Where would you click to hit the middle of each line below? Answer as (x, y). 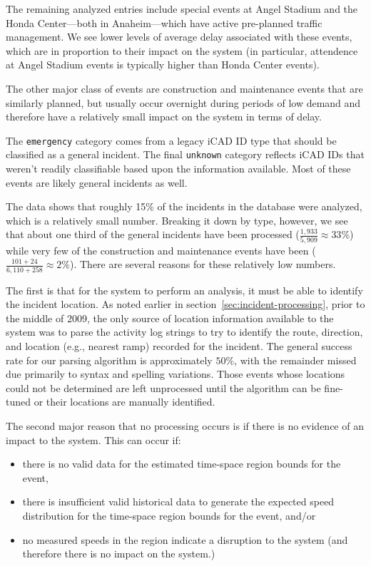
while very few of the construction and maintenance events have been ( (161, 250)
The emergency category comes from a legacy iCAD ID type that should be (171, 140)
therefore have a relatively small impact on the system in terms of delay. (164, 117)
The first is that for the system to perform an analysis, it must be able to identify (184, 290)
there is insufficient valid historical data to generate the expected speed (178, 501)
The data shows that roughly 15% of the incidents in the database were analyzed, (184, 206)
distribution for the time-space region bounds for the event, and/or (169, 515)
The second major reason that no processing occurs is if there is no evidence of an (185, 426)
